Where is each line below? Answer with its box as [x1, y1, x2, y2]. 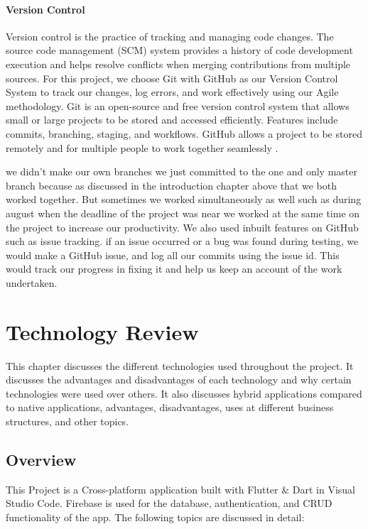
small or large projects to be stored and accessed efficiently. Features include [6, 112, 338, 127]
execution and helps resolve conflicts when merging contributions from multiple [6, 56, 351, 71]
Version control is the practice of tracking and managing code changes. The [6, 28, 334, 43]
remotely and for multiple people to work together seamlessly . [6, 140, 278, 155]
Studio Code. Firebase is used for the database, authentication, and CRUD [6, 496, 332, 511]
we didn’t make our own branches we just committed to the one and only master [6, 164, 357, 179]
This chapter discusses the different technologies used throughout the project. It [6, 358, 354, 373]
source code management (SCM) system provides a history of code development [6, 43, 353, 58]
